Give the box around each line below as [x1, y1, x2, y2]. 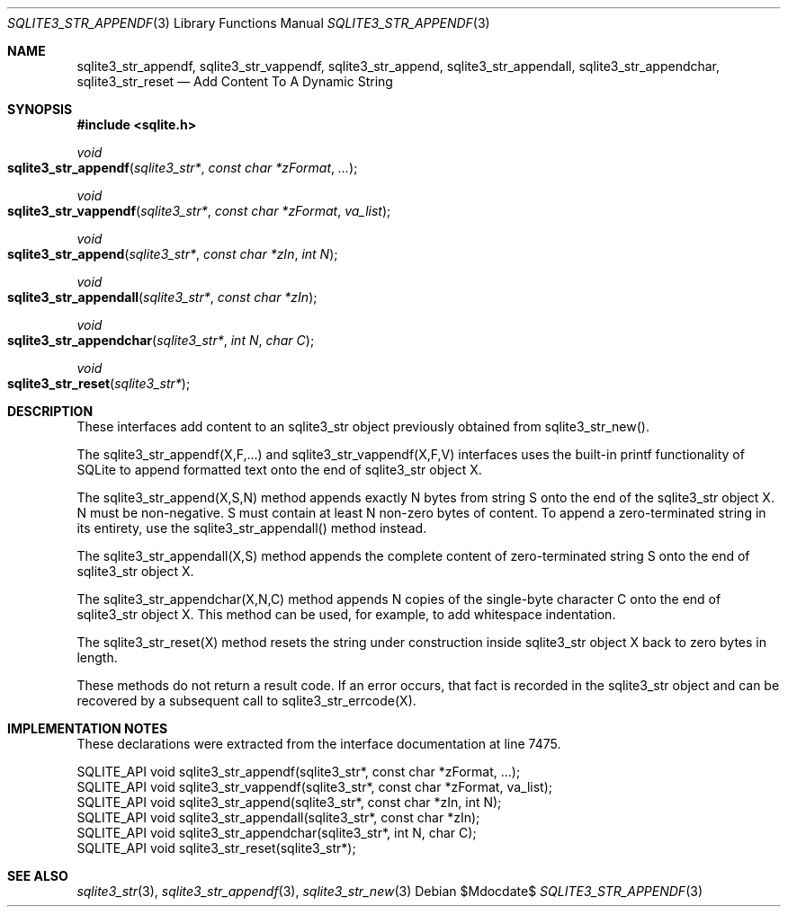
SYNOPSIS [7, 102, 73, 117]
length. [76, 650, 118, 665]
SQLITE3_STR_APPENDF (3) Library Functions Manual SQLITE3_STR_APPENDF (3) [7, 15, 490, 31]
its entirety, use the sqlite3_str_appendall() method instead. [76, 520, 427, 536]
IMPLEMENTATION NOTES [7, 721, 168, 736]
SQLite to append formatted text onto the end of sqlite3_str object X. [76, 462, 482, 477]
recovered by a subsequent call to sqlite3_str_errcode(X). [76, 693, 416, 708]
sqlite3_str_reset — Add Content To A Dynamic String [76, 74, 393, 89]
